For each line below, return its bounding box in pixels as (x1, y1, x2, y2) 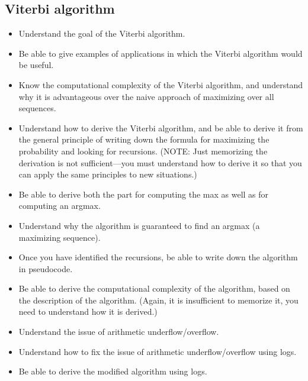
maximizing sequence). (18, 231, 101, 243)
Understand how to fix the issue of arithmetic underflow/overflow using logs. (18, 345, 297, 357)
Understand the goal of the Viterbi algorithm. (18, 27, 185, 40)
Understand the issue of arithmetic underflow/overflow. (18, 325, 219, 338)
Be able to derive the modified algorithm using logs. (18, 365, 207, 377)
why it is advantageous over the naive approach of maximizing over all (18, 90, 274, 102)
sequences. (18, 102, 56, 114)
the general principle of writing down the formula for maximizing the (18, 133, 269, 146)
